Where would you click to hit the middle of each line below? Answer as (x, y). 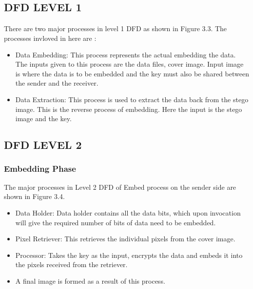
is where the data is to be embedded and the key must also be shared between (132, 73)
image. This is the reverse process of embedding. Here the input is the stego (129, 109)
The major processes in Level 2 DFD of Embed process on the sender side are (120, 187)
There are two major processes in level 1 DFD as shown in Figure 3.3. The (116, 28)
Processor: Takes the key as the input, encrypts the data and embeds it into (129, 255)
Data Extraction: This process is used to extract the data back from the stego (132, 99)
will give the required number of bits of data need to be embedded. (116, 222)
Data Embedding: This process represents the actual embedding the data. (126, 54)
